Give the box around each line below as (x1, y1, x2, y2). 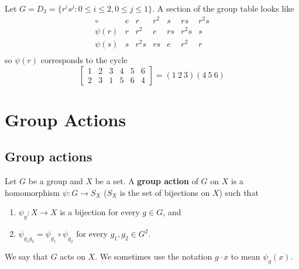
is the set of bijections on (119, 186, 210, 198)
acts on (60, 250, 85, 262)
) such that (219, 186, 259, 198)
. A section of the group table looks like (152, 2, 294, 14)
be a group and (28, 175, 83, 187)
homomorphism (5, 186, 60, 198)
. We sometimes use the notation (95, 250, 212, 262)
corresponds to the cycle (40, 53, 128, 65)
